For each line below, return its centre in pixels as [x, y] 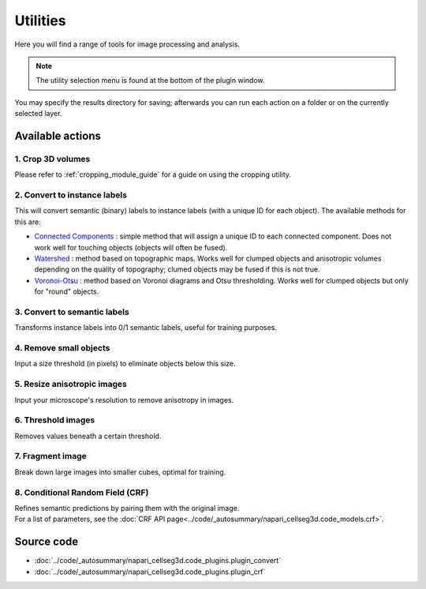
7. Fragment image [50, 456]
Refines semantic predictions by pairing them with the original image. [127, 508]
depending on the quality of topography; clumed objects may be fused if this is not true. [177, 269]
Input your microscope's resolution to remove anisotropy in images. [124, 400]
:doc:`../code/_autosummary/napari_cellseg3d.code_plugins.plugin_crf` [150, 572]
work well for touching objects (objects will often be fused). [131, 247]
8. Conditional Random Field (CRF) [82, 492]
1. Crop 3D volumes [52, 159]
